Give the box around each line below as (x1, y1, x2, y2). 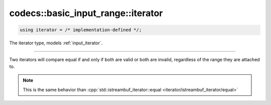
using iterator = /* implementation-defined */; (20, 27, 142, 33)
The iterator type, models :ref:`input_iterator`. (9, 40, 103, 46)
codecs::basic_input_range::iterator (9, 8, 163, 19)
